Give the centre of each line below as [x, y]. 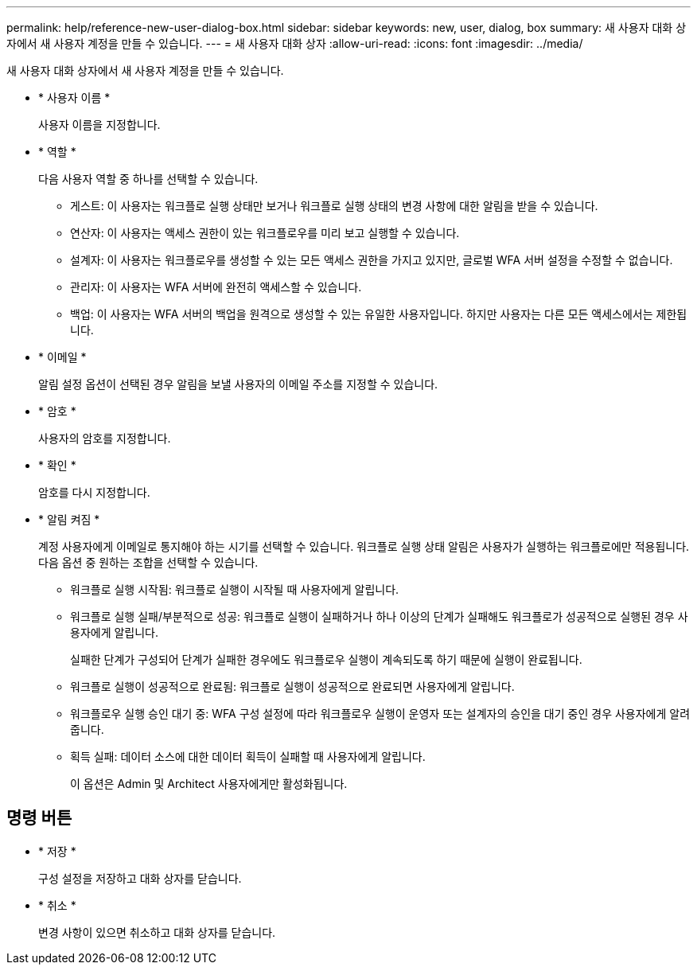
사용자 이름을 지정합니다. [99, 125]
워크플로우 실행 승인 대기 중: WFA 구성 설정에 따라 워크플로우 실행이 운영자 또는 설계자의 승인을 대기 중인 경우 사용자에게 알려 [380, 714]
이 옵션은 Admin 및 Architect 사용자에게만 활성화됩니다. [209, 784]
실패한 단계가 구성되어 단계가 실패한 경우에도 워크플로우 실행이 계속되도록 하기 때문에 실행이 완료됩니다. [326, 659]
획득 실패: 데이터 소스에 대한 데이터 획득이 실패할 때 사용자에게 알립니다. [248, 757]
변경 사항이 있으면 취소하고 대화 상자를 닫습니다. [157, 932]
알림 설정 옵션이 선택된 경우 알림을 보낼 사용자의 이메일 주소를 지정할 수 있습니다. [238, 384]
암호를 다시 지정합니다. [94, 492]
